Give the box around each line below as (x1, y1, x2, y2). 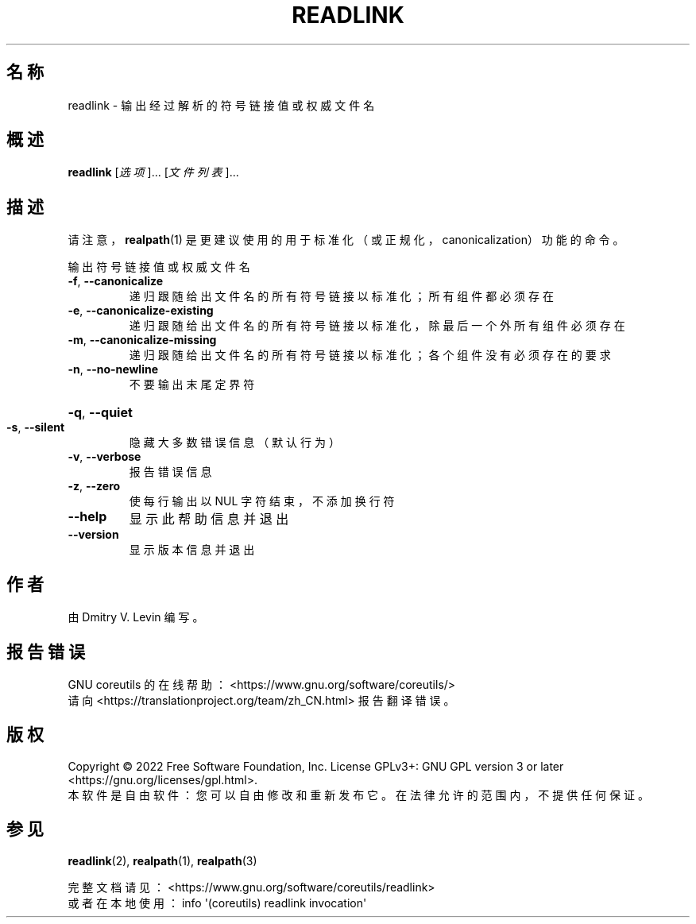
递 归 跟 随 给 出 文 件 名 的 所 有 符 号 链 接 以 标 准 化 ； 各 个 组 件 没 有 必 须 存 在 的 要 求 (129, 348, 611, 362)
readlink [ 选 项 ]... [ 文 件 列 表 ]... (68, 165, 239, 180)
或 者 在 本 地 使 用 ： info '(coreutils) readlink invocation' (68, 895, 367, 910)
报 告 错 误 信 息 (129, 465, 212, 479)
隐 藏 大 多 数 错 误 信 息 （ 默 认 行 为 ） (129, 435, 340, 450)
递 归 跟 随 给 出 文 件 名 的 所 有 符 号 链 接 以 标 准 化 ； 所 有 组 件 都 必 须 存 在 (129, 289, 554, 303)
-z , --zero (68, 479, 121, 493)
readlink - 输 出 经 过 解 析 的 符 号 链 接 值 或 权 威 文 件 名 (68, 98, 375, 112)
